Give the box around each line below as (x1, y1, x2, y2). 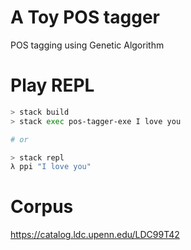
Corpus (10, 196, 74, 218)
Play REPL (10, 74, 95, 97)
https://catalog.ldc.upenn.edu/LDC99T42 (10, 229, 180, 241)
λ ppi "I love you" (10, 162, 92, 172)
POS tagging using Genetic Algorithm (10, 39, 165, 51)
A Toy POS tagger (10, 6, 160, 29)
